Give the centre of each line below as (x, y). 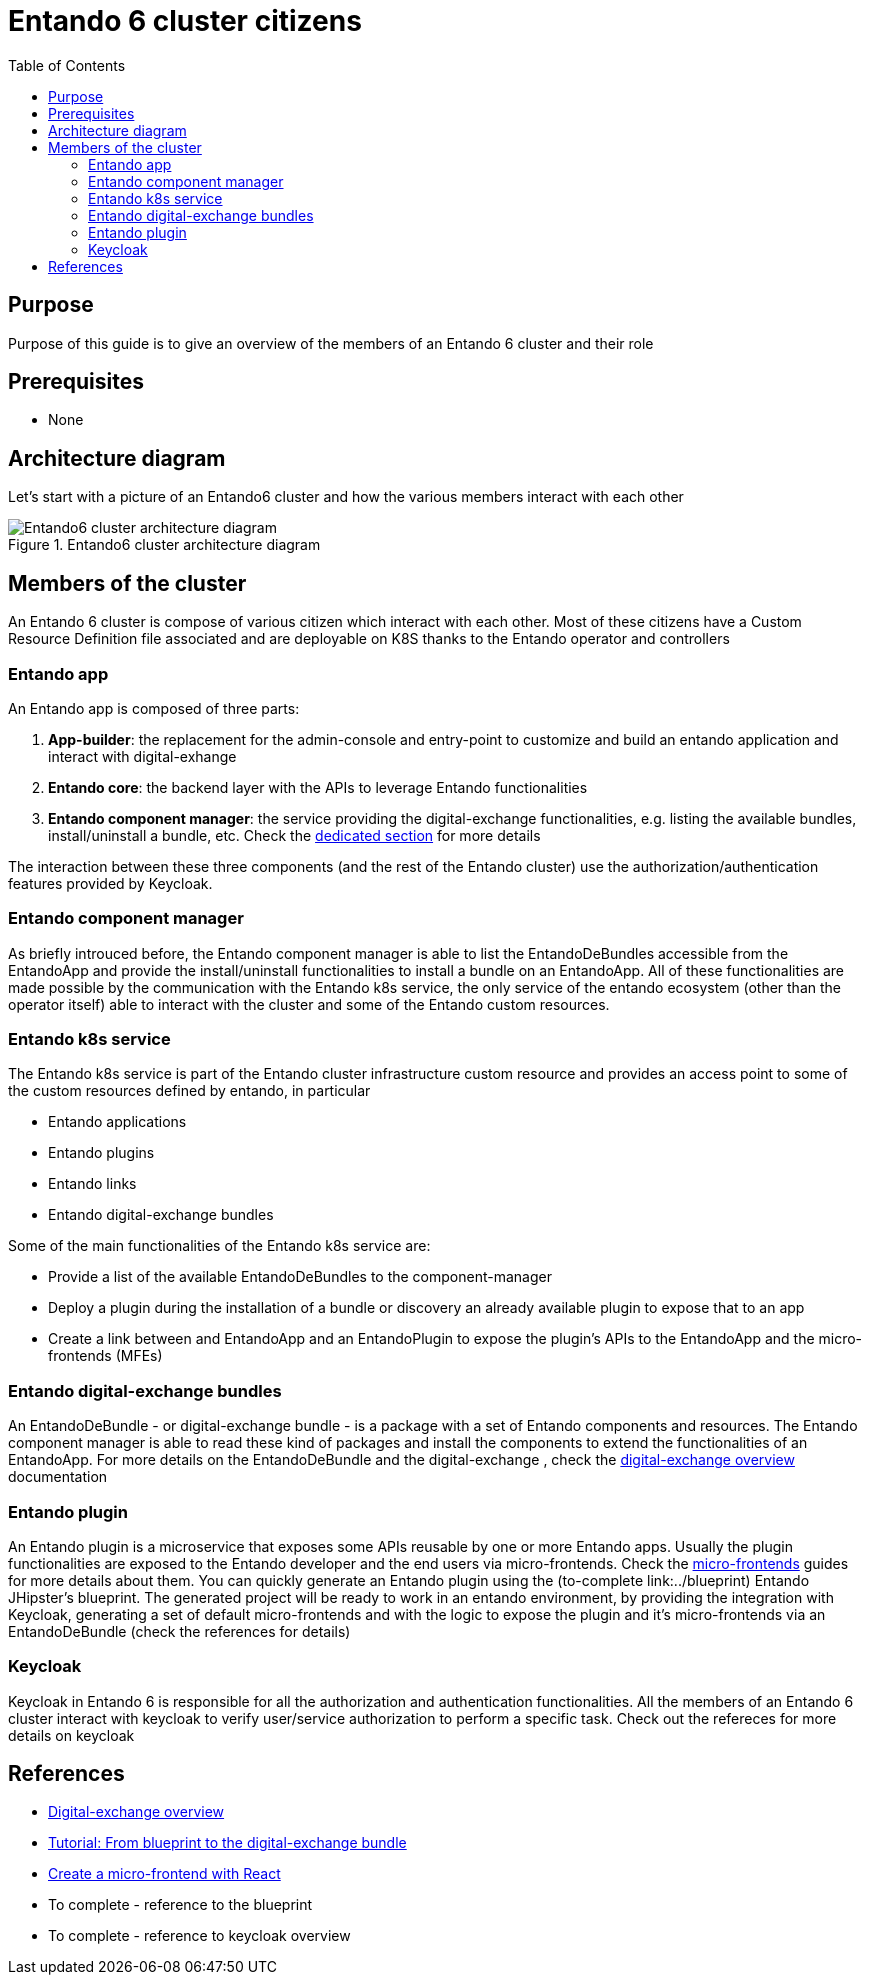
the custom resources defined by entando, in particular (189, 1091)
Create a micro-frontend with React (164, 1874)
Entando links (92, 1184)
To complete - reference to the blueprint (180, 1905)
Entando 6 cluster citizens (185, 21)
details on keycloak (71, 1735)
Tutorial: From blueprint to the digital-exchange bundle (227, 1843)
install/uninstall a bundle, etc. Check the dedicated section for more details (294, 835)
